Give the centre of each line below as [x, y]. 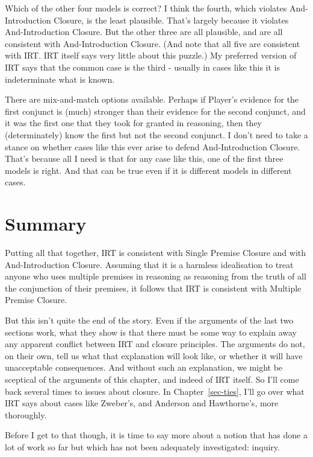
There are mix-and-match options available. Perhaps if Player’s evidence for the [152, 99]
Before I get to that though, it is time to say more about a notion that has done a [156, 435]
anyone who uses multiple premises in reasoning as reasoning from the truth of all [156, 276]
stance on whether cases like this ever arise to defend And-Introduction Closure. [153, 146]
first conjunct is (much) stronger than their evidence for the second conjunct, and [155, 111]
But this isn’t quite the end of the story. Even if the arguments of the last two [149, 320]
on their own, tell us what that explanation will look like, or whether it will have [154, 355]
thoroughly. [26, 414]
